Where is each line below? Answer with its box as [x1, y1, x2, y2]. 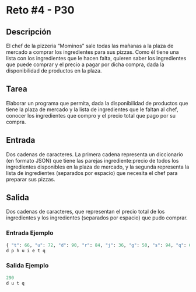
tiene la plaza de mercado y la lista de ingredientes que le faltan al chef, [6, 106, 178, 113]
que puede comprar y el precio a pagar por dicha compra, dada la [6, 61, 164, 68]
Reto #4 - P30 [6, 4, 75, 17]
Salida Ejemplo [6, 262, 49, 270]
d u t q [6, 280, 25, 286]
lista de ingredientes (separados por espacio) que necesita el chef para [6, 169, 178, 176]
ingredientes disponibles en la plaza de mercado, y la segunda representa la [6, 163, 190, 170]
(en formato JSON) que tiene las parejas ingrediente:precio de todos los [6, 157, 179, 164]
